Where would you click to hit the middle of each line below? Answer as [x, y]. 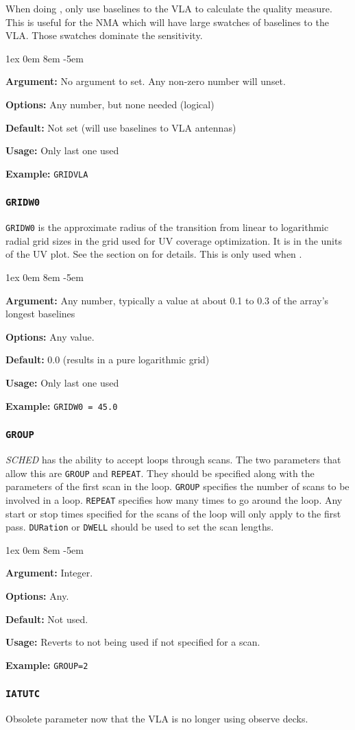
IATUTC [23, 694]
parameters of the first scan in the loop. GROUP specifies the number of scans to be [177, 486]
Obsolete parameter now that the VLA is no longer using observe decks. [157, 719]
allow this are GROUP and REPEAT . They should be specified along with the [160, 473]
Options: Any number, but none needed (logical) [110, 104]
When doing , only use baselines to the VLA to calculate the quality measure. [169, 8]
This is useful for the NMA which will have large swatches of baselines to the [167, 22]
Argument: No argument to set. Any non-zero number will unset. [146, 81]
